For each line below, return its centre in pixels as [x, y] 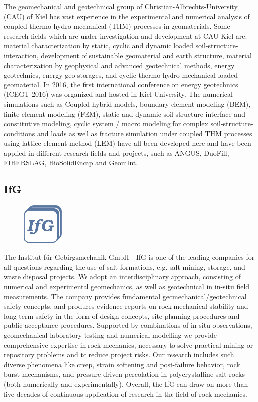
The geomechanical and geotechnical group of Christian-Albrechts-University [121, 6]
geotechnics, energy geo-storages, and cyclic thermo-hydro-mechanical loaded [121, 75]
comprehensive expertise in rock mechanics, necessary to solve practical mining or [129, 345]
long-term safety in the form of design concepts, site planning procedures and [122, 315]
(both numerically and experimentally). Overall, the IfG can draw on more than [126, 383]
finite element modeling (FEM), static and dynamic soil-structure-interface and [125, 114]
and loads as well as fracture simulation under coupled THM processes [144, 133]
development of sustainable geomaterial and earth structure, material [146, 55]
